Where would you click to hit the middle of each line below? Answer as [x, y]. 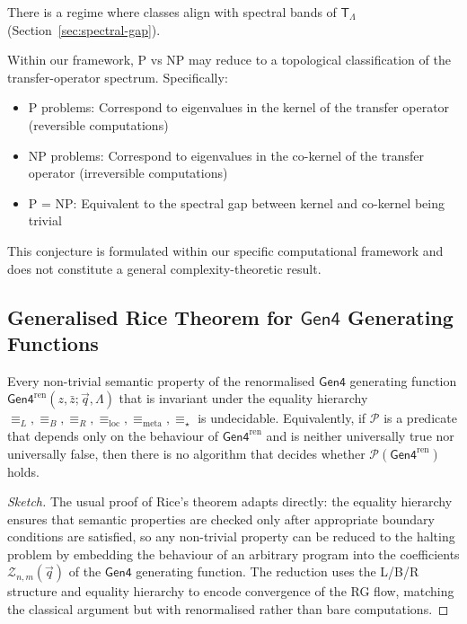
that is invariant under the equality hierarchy [243, 398]
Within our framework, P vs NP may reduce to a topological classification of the [229, 60]
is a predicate [420, 418]
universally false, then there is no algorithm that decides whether [186, 453]
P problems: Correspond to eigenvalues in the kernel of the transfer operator [239, 107]
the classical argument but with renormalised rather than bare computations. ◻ [228, 609]
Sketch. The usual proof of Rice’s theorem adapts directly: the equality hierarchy [230, 501]
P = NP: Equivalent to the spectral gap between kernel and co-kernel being [236, 202]
